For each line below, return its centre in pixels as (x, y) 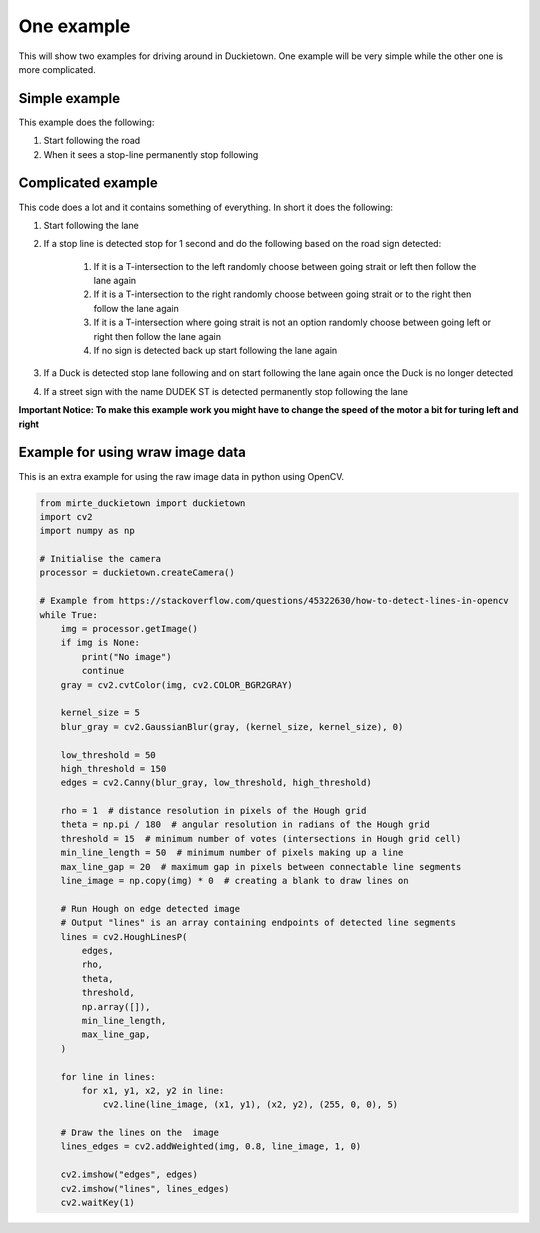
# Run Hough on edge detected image (150, 908)
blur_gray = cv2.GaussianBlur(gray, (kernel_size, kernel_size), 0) (232, 726)
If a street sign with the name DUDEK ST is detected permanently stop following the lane (226, 391)
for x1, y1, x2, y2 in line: (153, 1090)
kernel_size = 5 (100, 713)
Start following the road (92, 141)
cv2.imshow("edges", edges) (129, 1174)
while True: (69, 614)
